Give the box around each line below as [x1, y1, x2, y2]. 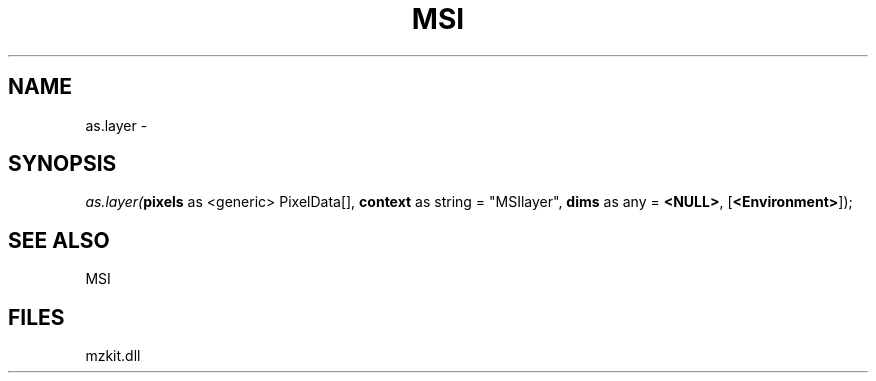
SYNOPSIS [8, 151, 117, 177]
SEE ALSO [8, 227, 110, 253]
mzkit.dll [85, 347, 141, 365]
